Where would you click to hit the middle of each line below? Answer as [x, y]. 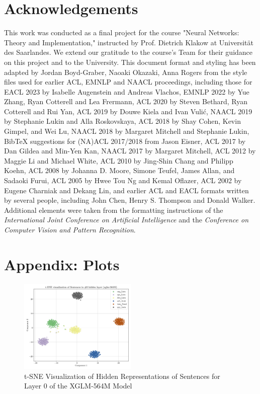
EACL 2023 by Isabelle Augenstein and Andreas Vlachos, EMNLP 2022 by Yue [127, 91]
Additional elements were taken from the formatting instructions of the [114, 210]
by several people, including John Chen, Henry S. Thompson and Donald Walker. [130, 200]
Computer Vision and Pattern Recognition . [70, 229]
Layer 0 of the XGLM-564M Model [78, 386]
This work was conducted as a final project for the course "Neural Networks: [122, 32]
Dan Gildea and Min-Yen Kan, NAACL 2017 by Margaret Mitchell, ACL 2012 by [130, 151]
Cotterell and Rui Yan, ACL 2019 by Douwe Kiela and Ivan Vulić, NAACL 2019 [128, 111]
